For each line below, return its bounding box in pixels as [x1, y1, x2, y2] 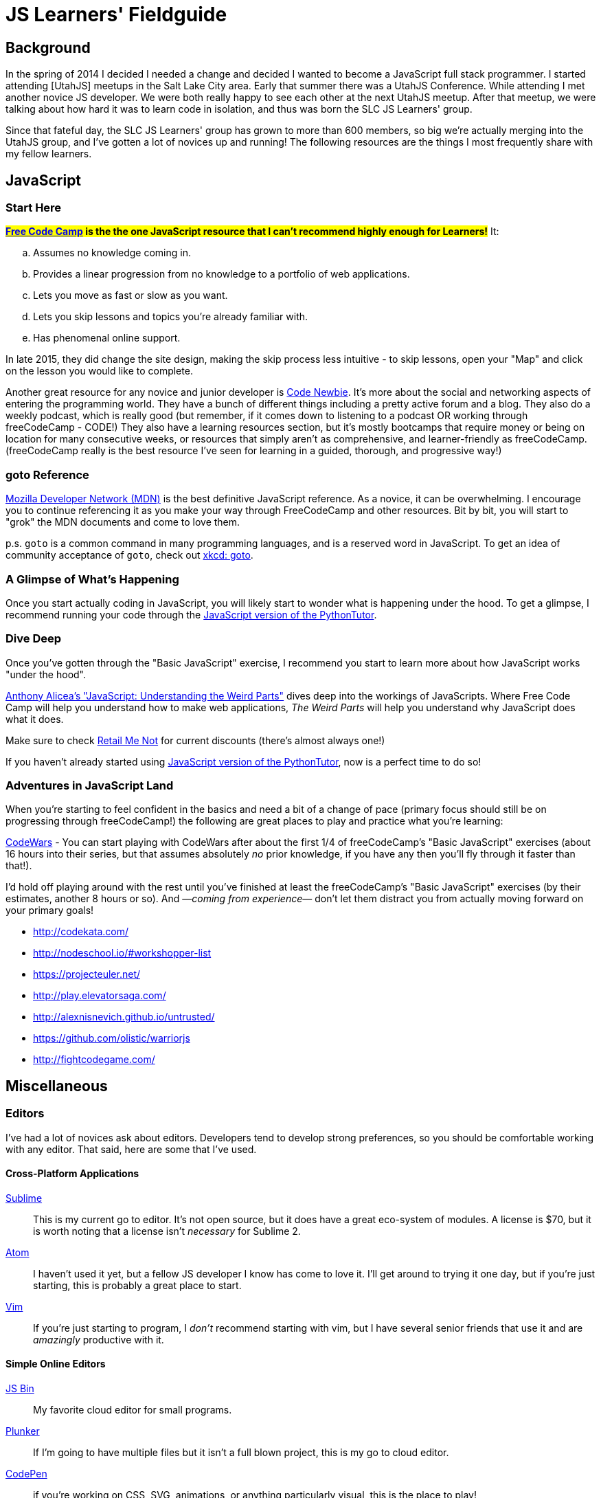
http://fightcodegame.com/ [33, 1053, 155, 1066]
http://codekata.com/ [33, 926, 129, 938]
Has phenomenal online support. [33, 332, 181, 344]
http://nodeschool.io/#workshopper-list [33, 947, 212, 959]
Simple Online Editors [5, 1358, 106, 1370]
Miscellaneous [5, 1077, 108, 1095]
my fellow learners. [5, 148, 92, 160]
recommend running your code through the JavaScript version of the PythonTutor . [5, 608, 377, 621]
